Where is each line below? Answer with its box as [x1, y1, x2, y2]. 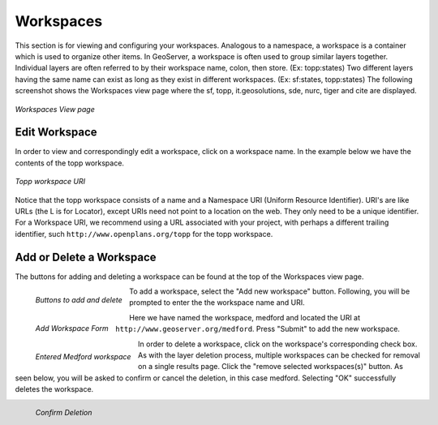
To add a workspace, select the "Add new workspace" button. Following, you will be [128, 286, 410, 296]
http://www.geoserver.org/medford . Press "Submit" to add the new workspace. [114, 324, 401, 334]
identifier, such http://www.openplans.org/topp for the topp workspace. [15, 229, 273, 238]
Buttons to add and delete [35, 294, 122, 304]
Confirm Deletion [35, 408, 92, 418]
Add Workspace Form [35, 323, 109, 333]
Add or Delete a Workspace [15, 250, 157, 264]
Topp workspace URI [15, 177, 85, 187]
